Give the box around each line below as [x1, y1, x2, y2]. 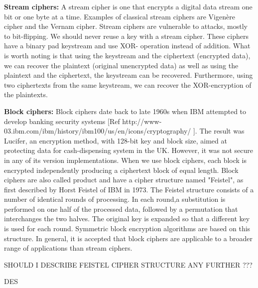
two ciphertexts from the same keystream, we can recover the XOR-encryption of [4, 79, 252, 90]
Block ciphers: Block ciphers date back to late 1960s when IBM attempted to [4, 106, 247, 116]
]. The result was [193, 126, 245, 136]
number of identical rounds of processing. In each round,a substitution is [4, 194, 226, 204]
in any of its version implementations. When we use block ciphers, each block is [4, 154, 247, 165]
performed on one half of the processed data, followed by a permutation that [4, 203, 238, 214]
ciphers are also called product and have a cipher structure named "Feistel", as [4, 174, 244, 185]
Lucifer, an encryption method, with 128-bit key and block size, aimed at [4, 135, 227, 145]
